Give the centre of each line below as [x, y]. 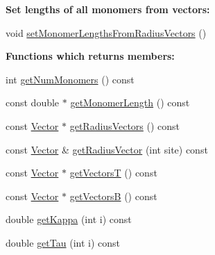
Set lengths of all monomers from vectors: [108, 9]
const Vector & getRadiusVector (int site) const [107, 149]
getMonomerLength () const [130, 102]
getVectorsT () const [113, 173]
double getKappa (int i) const [69, 219]
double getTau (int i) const [63, 242]
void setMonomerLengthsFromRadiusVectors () [106, 32]
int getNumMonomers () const [70, 79]
